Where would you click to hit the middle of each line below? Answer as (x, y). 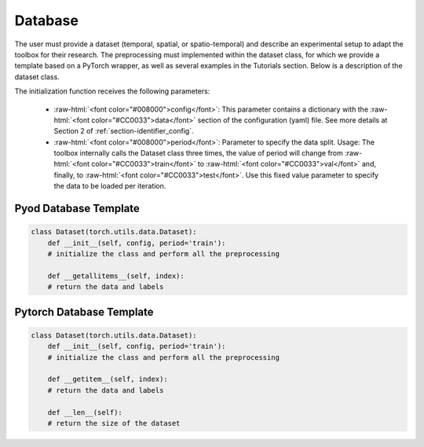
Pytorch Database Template (84, 311)
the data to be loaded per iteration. (110, 186)
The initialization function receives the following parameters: (112, 91)
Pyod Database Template (77, 209)
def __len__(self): (85, 412)
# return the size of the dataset (114, 423)
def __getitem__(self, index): (108, 379)
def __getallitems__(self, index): (116, 276)
